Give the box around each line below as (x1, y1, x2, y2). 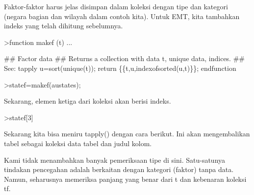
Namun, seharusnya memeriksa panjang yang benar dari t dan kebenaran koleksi (4, 173, 247, 184)
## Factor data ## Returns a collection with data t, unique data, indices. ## (4, 53, 245, 64)
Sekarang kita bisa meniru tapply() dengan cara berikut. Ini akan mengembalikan (4, 129, 250, 139)
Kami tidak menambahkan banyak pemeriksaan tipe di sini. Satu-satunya (4, 154, 226, 165)
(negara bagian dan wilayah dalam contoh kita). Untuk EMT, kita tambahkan (4, 11, 240, 21)
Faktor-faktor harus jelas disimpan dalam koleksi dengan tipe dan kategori (4, 1, 228, 11)
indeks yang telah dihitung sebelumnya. (4, 21, 123, 31)
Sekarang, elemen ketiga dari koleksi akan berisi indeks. (4, 96, 171, 106)
